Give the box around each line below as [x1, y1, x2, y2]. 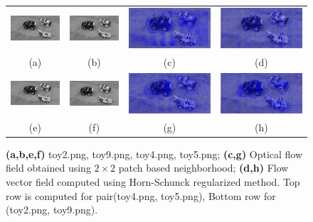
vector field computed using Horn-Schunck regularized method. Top [6, 174, 300, 189]
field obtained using [6, 160, 91, 175]
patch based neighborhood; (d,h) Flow [118, 160, 289, 175]
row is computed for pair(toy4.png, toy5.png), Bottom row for [6, 188, 276, 203]
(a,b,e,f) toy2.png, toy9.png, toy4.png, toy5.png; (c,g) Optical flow [6, 146, 303, 161]
